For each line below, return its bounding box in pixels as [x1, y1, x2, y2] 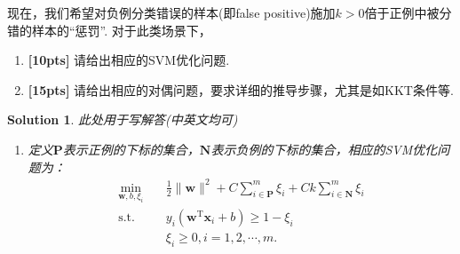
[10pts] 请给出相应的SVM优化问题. [28, 51, 230, 69]
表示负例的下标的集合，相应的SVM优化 [210, 139, 438, 158]
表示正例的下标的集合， [62, 139, 200, 158]
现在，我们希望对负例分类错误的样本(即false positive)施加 [7, 4, 336, 21]
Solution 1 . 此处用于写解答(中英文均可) [7, 110, 238, 129]
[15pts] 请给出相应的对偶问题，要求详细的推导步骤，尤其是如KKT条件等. [28, 80, 454, 99]
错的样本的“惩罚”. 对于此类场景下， [7, 20, 211, 39]
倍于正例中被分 [364, 4, 452, 21]
